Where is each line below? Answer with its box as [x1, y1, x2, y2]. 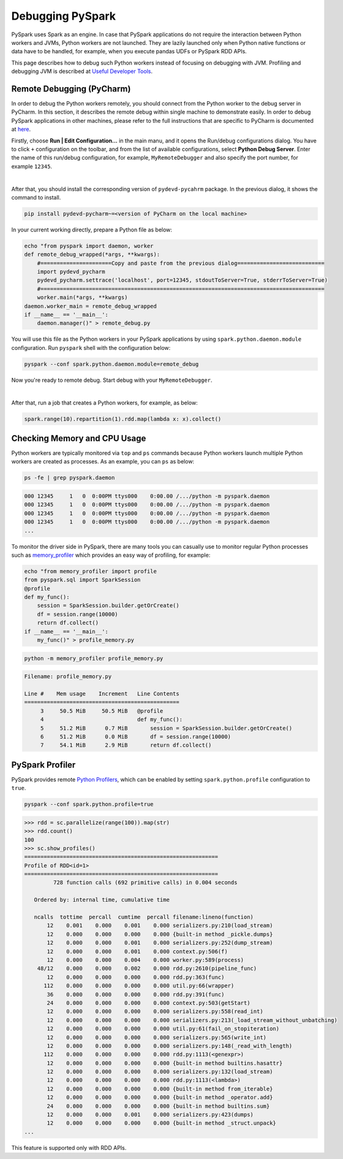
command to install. [11, 193, 61, 201]
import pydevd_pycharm [37, 268, 105, 276]
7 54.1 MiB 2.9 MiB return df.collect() [40, 742, 212, 749]
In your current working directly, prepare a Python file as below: [11, 226, 173, 233]
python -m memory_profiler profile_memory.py [24, 654, 164, 662]
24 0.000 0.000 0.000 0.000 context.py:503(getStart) [47, 999, 251, 1006]
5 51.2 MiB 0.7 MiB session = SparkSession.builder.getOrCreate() [40, 724, 293, 732]
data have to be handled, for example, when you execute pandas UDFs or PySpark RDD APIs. [11, 48, 247, 55]
